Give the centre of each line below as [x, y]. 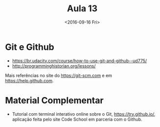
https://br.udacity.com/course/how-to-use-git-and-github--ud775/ [80, 61]
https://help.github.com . [29, 80]
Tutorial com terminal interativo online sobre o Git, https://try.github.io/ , [84, 114]
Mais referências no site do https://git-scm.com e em [59, 75]
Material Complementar [54, 100]
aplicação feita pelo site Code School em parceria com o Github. [77, 119]
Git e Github [30, 47]
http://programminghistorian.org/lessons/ [54, 66]
